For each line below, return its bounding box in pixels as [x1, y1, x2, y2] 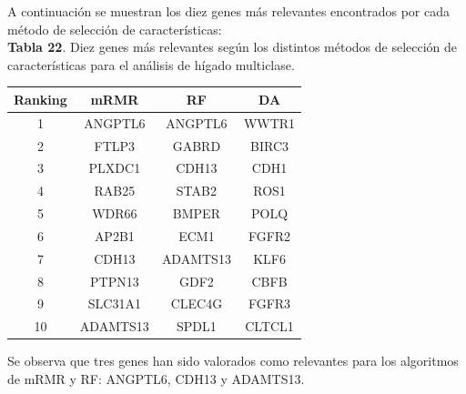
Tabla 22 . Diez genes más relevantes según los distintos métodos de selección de [7, 37, 458, 56]
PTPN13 [90, 271, 139, 290]
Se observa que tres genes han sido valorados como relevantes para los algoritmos [7, 351, 459, 370]
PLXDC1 [88, 158, 141, 177]
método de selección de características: [7, 19, 222, 38]
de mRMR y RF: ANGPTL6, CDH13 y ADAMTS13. [7, 369, 305, 388]
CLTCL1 [245, 317, 294, 336]
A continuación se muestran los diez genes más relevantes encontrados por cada [7, 2, 450, 20]
